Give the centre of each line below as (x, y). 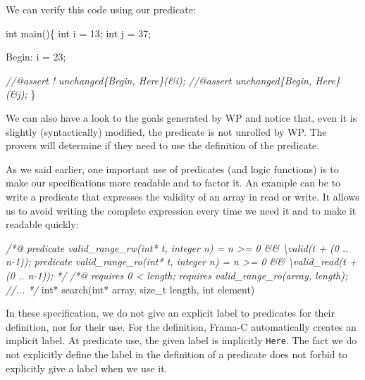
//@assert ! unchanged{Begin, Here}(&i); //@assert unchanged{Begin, (159, 80)
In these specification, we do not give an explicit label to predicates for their (170, 313)
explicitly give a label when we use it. (87, 368)
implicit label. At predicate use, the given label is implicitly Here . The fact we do (181, 340)
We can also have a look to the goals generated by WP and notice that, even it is (181, 117)
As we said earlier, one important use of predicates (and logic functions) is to (172, 169)
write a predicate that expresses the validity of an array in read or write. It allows (182, 196)
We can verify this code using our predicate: (101, 9)
